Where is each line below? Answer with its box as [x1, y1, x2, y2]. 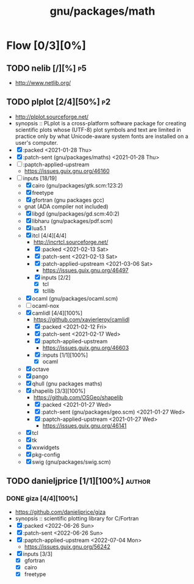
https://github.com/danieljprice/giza [15, 508, 106, 516]
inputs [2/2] [41, 274, 71, 281]
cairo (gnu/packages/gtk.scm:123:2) [32, 181, 123, 189]
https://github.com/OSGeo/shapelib [33, 394, 123, 401]
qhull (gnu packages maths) [32, 380, 102, 387]
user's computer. [15, 139, 58, 146]
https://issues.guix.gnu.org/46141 [42, 422, 127, 429]
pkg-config [32, 451, 60, 458]
